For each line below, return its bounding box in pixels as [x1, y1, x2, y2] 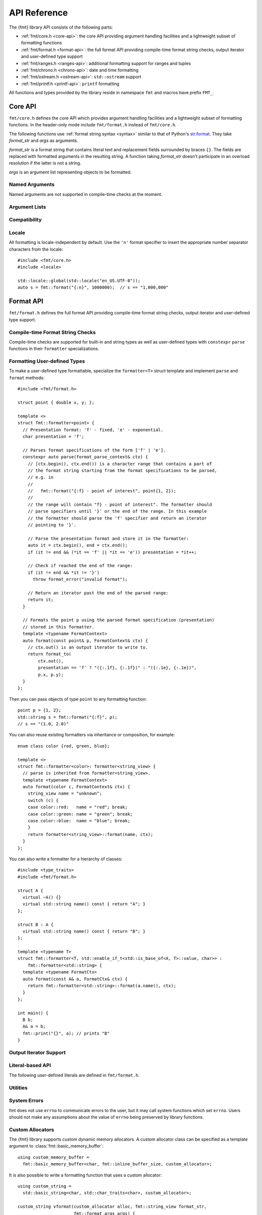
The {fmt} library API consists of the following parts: [9, 24, 114, 30]
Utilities [9, 1084, 28, 1091]
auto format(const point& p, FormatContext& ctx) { [22, 638, 148, 643]
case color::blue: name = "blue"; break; [27, 818, 131, 824]
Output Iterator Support [9, 1049, 66, 1056]
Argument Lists [9, 203, 46, 210]
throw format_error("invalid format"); [33, 576, 128, 582]
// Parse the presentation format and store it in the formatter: [27, 536, 189, 541]
